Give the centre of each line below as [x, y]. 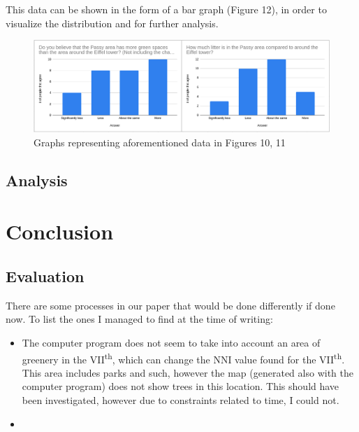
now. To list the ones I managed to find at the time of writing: [139, 319]
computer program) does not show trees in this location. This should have [181, 386]
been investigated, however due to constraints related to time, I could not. [181, 400]
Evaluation [45, 276]
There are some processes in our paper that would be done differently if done [170, 305]
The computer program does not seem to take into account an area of [171, 342]
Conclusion [60, 231]
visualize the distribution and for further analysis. [112, 23]
